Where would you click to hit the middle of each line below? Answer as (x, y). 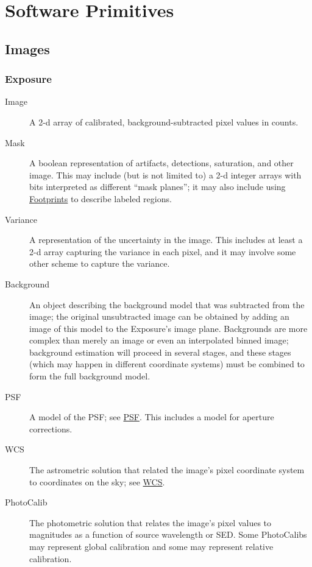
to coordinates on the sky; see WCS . (97, 481)
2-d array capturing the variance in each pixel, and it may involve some (163, 251)
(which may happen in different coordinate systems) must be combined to (167, 364)
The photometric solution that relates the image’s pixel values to (151, 522)
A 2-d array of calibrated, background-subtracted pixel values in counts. (164, 121)
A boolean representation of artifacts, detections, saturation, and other (161, 163)
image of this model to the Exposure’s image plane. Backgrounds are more (168, 328)
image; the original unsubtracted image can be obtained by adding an (159, 316)
